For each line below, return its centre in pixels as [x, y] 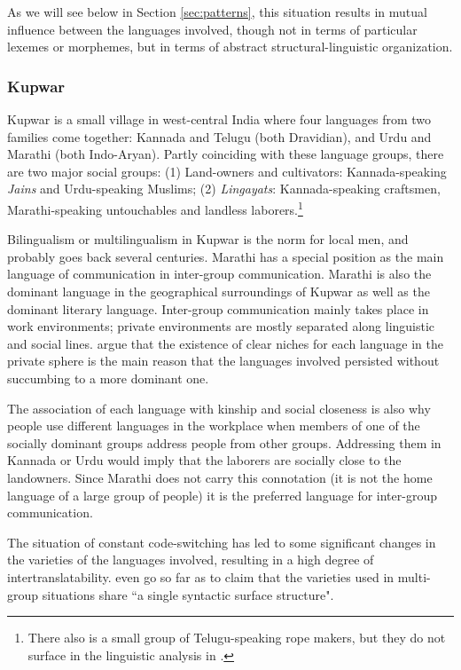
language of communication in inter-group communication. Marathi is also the [219, 274]
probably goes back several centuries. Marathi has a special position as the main [226, 256]
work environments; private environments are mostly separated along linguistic [221, 326]
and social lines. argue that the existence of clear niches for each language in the [225, 343]
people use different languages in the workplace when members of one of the [214, 426]
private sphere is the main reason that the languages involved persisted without [223, 361]
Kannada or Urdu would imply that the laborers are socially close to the [204, 460]
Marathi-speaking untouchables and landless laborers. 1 [155, 208]
